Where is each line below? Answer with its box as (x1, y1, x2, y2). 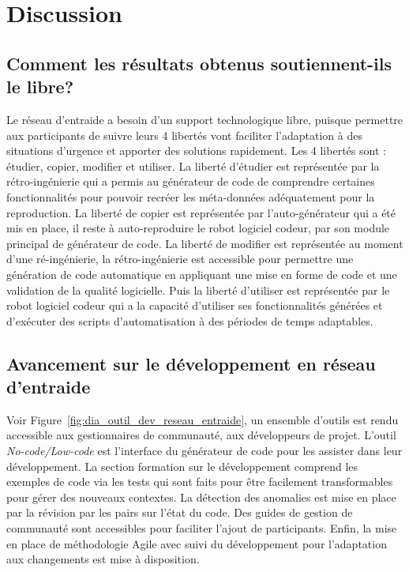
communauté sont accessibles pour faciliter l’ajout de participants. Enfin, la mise (6, 520, 397, 536)
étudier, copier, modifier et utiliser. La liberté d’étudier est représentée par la (6, 157, 380, 174)
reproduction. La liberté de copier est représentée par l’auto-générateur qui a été (6, 204, 396, 220)
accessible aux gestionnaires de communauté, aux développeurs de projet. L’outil (6, 427, 396, 443)
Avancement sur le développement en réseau (6, 351, 376, 375)
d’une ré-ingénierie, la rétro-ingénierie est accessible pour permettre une (6, 250, 354, 267)
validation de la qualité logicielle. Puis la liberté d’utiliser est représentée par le (6, 281, 390, 298)
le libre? (6, 74, 74, 99)
